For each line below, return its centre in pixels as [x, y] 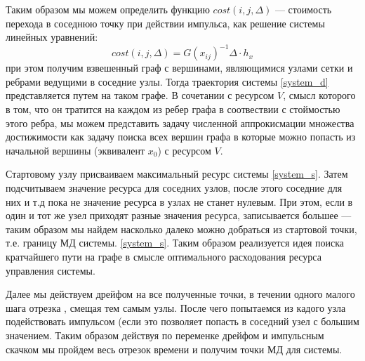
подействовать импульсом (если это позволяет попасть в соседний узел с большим [182, 321]
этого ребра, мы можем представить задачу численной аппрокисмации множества [180, 123]
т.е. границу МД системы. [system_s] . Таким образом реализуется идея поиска [175, 243]
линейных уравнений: [52, 37]
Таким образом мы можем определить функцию [108, 9]
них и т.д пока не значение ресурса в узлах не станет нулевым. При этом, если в [179, 201]
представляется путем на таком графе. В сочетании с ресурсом [140, 95]
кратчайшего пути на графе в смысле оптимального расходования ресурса [164, 256]
